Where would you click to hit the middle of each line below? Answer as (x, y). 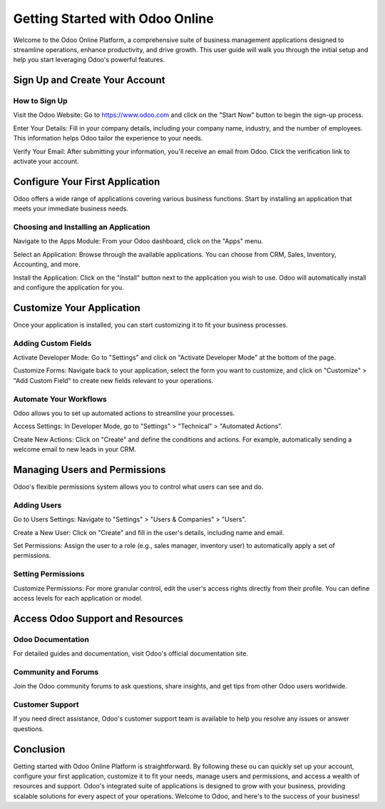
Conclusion (39, 749)
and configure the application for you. (68, 288)
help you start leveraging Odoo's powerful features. (89, 60)
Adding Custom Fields (52, 343)
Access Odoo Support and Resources (98, 618)
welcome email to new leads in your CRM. (75, 449)
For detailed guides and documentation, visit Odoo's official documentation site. (131, 653)
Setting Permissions (49, 574)
